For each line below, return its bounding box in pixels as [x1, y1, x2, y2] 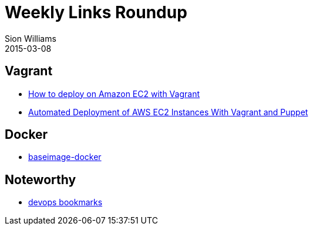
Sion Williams [5, 33, 56, 44]
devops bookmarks [28, 197, 103, 208]
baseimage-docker [28, 152, 102, 162]
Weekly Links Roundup [5, 2, 187, 22]
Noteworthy [5, 172, 76, 187]
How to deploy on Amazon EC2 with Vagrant [28, 88, 200, 99]
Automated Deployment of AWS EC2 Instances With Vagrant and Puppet [28, 106, 308, 117]
